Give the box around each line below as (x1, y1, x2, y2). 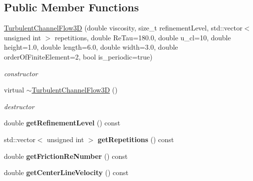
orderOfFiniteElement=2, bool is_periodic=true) (4, 51, 153, 61)
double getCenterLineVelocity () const (4, 167, 129, 178)
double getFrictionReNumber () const (4, 151, 128, 161)
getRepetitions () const (97, 134, 174, 144)
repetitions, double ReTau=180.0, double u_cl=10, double (55, 32, 231, 42)
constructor (4, 68, 38, 78)
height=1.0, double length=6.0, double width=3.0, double (4, 42, 178, 52)
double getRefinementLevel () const (4, 118, 121, 128)
